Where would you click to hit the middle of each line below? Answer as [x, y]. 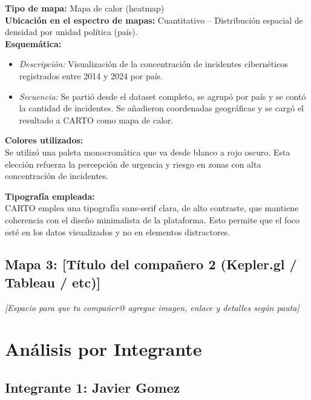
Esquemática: [33, 43]
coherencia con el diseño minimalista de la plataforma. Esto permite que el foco [152, 219]
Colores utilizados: [44, 140]
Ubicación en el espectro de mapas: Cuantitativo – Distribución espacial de [154, 20]
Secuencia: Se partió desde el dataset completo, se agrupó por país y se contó [162, 96]
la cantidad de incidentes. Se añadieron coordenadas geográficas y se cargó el [162, 108]
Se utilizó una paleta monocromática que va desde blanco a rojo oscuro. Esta [148, 152]
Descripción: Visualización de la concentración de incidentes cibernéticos [153, 64]
